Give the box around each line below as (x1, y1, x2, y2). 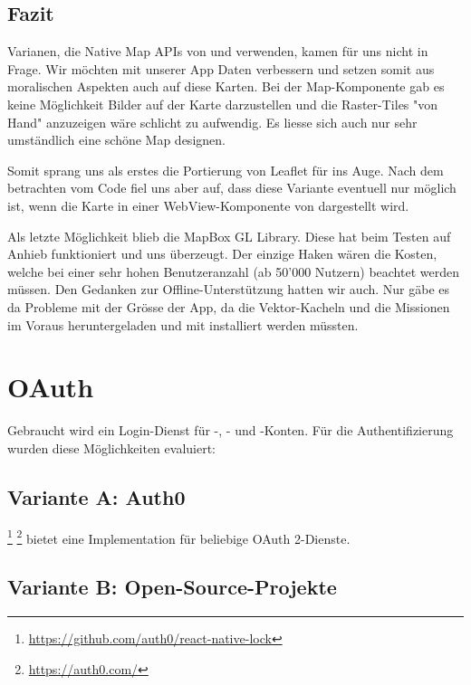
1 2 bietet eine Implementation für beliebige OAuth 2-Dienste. (7, 526, 351, 547)
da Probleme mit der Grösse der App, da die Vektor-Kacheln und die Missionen (7, 297, 450, 316)
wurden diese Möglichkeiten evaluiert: (7, 438, 216, 457)
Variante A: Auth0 (7, 482, 186, 510)
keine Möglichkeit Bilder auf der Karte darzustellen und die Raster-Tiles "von (7, 94, 438, 113)
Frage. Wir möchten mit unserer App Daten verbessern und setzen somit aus (7, 59, 435, 78)
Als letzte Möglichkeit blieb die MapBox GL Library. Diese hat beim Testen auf (7, 226, 451, 245)
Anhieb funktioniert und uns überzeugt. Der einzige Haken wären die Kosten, (7, 244, 437, 263)
